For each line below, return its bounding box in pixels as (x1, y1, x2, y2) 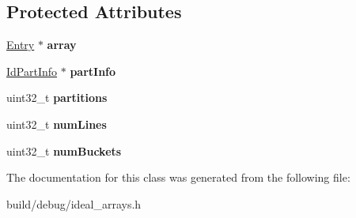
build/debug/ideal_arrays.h (6, 195, 142, 212)
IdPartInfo (6, 62, 58, 79)
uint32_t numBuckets (6, 142, 122, 159)
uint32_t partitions (6, 89, 108, 106)
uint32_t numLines (6, 115, 107, 132)
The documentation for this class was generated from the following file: (6, 169, 350, 186)
